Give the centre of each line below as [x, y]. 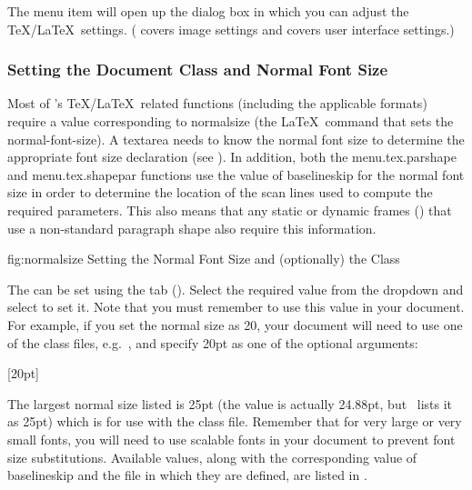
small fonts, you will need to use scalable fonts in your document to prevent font [231, 439]
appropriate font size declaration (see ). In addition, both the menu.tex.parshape [232, 157]
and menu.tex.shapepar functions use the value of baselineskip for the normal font [236, 174]
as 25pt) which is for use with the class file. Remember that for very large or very [235, 421]
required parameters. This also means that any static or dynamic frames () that [230, 210]
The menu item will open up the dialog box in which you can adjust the [208, 11]
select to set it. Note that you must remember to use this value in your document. [236, 307]
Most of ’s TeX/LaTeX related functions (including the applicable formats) [217, 103]
